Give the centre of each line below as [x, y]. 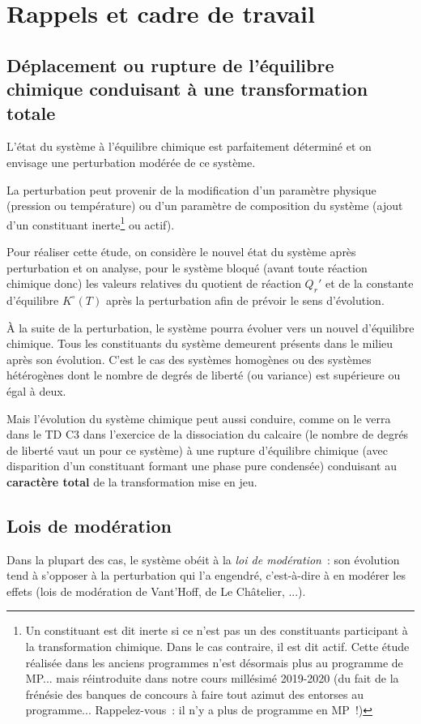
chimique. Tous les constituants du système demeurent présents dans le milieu [200, 343]
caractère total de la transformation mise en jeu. [132, 481]
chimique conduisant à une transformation [187, 89]
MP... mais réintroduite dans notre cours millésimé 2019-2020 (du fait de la [212, 678]
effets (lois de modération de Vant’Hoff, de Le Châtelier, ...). [156, 591]
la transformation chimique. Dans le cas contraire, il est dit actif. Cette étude [217, 647]
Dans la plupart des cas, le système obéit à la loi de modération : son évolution [203, 559]
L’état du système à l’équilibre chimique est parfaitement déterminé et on [189, 146]
